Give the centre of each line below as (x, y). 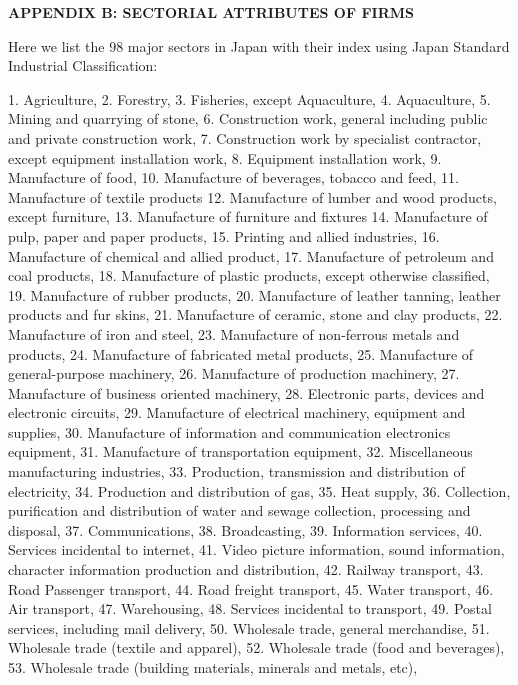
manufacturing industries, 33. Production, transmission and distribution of (236, 471)
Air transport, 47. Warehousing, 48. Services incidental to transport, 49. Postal (250, 608)
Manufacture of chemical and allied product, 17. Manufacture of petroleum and (251, 255)
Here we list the (56, 45)
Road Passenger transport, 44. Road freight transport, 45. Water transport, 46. (251, 588)
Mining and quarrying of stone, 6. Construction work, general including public (248, 118)
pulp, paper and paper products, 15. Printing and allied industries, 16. (224, 235)
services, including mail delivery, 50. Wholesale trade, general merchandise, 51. (249, 627)
